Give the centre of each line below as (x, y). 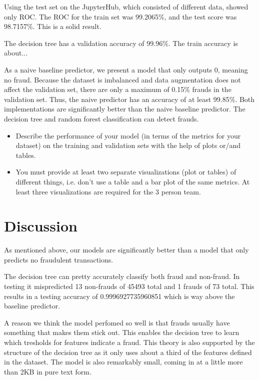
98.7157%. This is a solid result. (53, 26)
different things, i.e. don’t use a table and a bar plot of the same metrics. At (133, 181)
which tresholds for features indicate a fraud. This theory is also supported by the (129, 342)
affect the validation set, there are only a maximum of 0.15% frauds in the (118, 89)
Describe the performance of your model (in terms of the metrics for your (128, 135)
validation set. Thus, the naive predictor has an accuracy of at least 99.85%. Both (129, 99)
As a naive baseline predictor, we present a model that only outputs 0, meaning (126, 69)
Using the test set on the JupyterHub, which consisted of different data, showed (126, 6)
